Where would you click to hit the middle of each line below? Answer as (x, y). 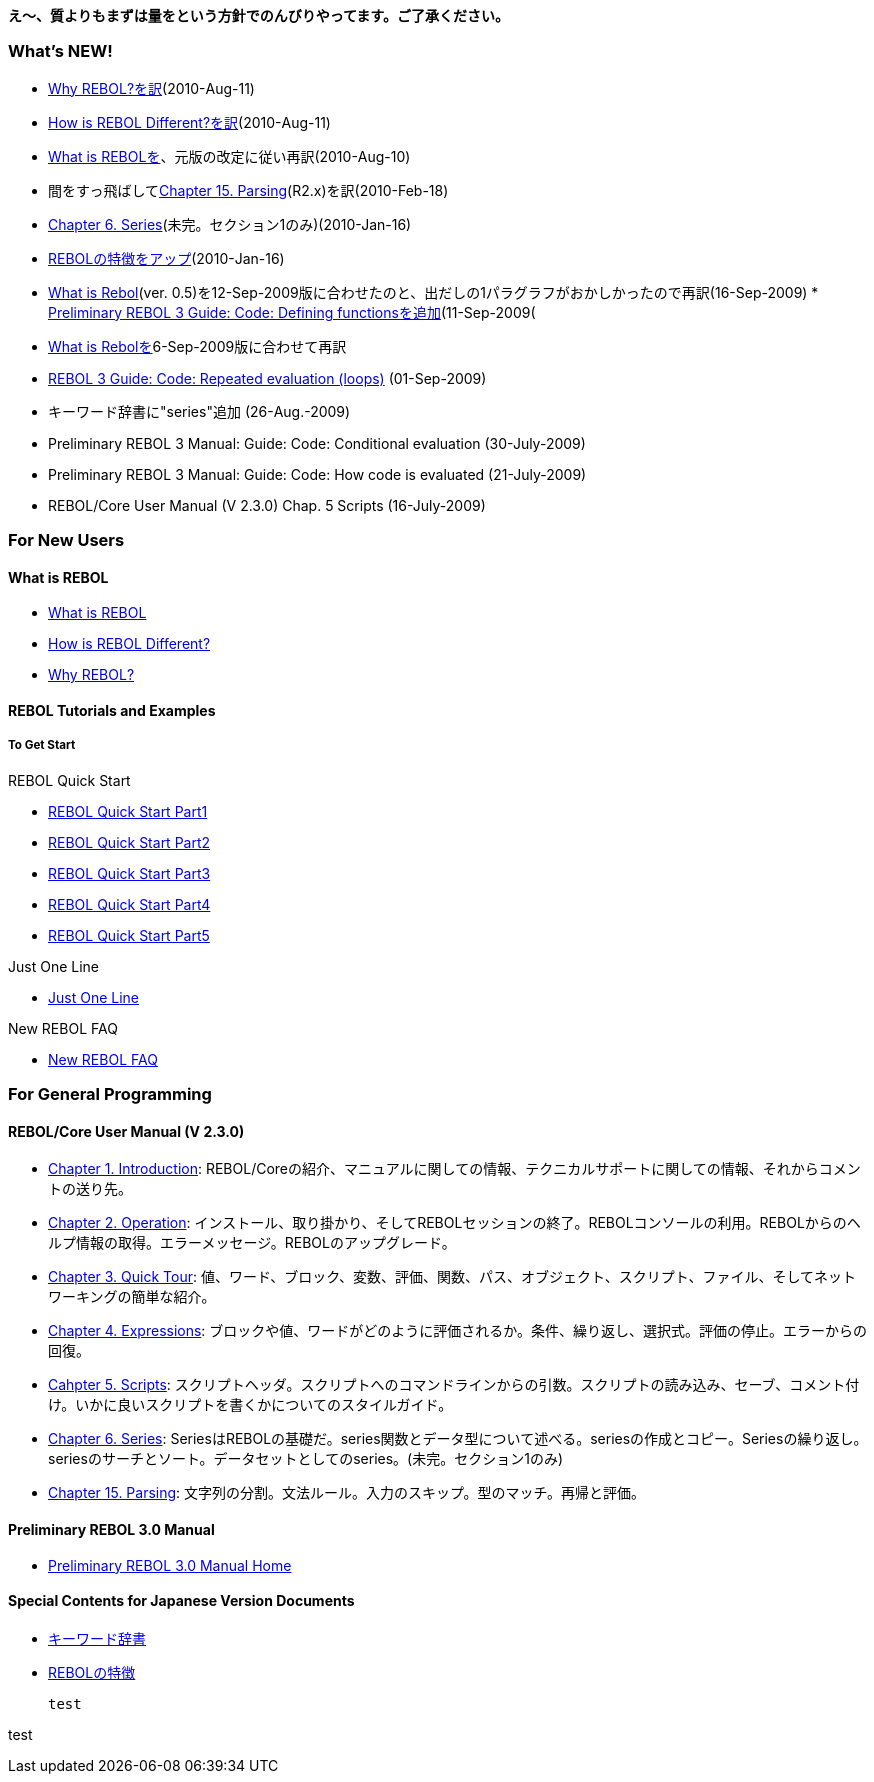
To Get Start (42, 745)
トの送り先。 (90, 1189)
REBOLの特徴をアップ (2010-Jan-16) (166, 258)
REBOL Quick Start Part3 (129, 873)
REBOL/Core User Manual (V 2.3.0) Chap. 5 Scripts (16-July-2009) (267, 505)
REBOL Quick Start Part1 (128, 811)
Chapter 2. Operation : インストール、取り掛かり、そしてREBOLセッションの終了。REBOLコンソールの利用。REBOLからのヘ (454, 1223)
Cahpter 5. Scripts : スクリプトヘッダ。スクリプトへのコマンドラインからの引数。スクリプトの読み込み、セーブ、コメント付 (454, 1385)
